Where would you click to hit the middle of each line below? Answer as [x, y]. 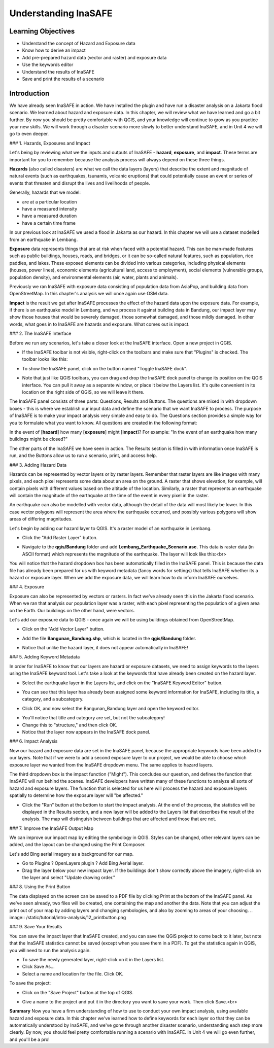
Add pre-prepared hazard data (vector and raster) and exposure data [94, 57]
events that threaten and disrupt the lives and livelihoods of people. [80, 183]
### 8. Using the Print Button [40, 887]
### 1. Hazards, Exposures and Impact [50, 143]
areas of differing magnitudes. [41, 519]
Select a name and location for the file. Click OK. [73, 973]
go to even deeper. [29, 134]
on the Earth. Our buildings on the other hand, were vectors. [72, 610]
